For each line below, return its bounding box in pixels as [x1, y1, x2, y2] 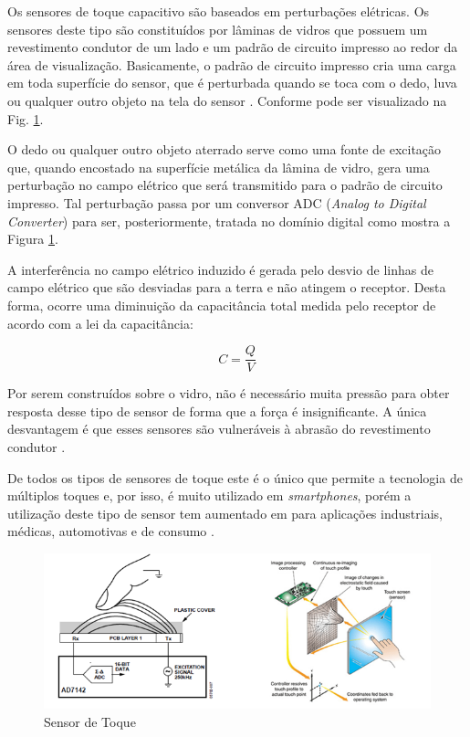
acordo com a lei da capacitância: [7, 313, 193, 332]
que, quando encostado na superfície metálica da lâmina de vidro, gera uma [7, 157, 430, 176]
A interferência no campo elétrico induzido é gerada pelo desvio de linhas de [7, 259, 433, 279]
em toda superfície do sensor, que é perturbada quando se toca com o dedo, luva [7, 73, 457, 92]
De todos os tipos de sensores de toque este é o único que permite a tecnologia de [7, 468, 463, 487]
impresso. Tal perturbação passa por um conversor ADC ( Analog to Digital [7, 193, 426, 212]
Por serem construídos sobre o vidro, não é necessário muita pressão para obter [7, 384, 450, 403]
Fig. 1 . [7, 109, 44, 128]
